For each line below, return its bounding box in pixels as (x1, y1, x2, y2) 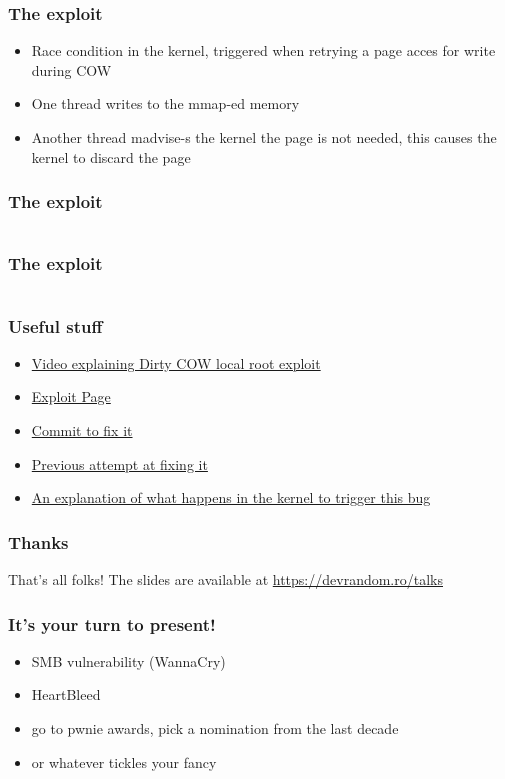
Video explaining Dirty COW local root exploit (31, 352, 321, 373)
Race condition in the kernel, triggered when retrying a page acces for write (31, 40, 496, 61)
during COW (31, 59, 112, 80)
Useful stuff (8, 313, 103, 338)
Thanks (8, 529, 69, 554)
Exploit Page (31, 386, 111, 407)
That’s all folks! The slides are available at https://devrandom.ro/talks (8, 569, 443, 590)
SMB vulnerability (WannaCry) (31, 650, 226, 671)
